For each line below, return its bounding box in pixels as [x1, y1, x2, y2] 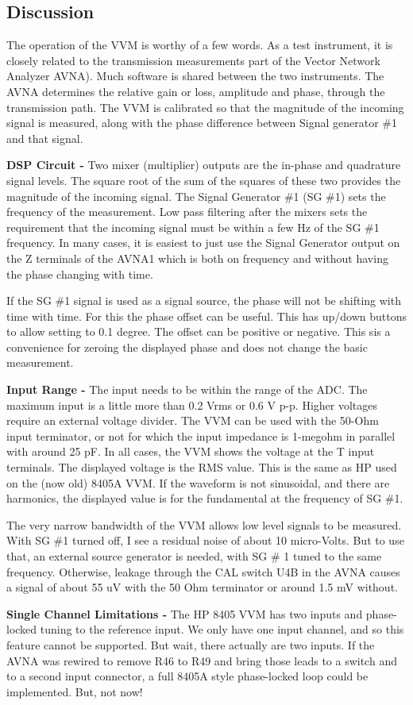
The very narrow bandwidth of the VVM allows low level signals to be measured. [6, 516, 402, 533]
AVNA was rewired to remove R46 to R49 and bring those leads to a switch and [6, 652, 397, 668]
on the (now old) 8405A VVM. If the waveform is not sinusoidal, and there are [6, 474, 390, 491]
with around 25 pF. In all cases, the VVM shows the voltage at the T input [6, 443, 375, 460]
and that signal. [6, 129, 83, 146]
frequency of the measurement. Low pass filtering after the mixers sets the [6, 203, 368, 220]
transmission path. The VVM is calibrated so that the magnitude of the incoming [6, 98, 404, 115]
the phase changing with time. [6, 265, 153, 282]
